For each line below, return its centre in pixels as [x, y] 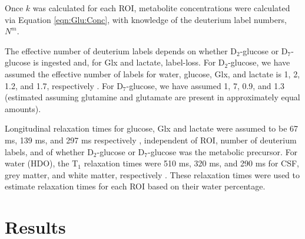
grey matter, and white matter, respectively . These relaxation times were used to [152, 174]
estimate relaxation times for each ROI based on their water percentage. [135, 186]
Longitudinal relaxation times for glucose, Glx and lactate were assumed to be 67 [152, 128]
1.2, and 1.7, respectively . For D [64, 85]
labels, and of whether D [49, 151]
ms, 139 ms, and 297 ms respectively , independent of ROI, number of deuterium [151, 140]
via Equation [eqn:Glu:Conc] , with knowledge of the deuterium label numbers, [146, 19]
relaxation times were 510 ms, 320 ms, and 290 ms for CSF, [191, 163]
